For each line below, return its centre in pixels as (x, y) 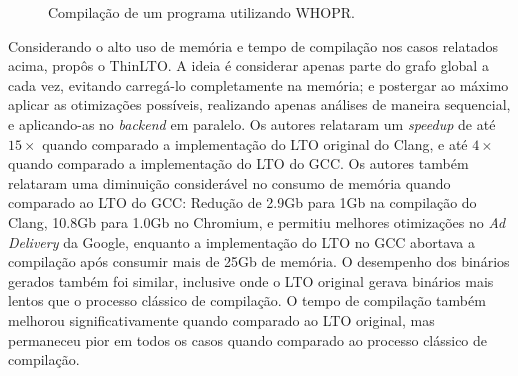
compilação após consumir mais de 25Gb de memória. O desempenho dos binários (259, 261)
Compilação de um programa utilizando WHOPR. (201, 12)
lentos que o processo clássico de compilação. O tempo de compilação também (247, 300)
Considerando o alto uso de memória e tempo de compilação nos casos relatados (253, 45)
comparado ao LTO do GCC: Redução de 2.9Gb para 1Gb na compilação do (242, 202)
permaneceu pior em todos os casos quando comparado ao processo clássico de (248, 339)
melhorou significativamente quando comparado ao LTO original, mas (221, 319)
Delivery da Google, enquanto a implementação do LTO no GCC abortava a (242, 241)
